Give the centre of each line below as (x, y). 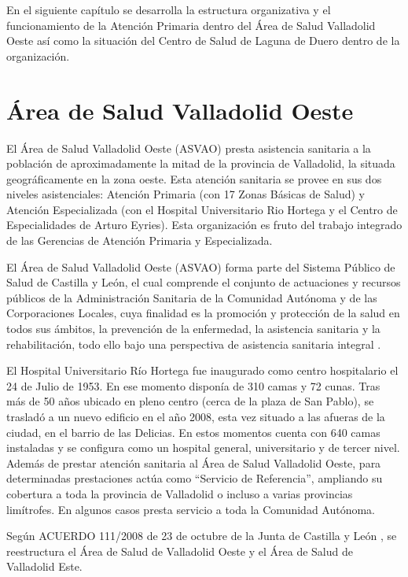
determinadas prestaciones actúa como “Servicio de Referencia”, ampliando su (195, 478)
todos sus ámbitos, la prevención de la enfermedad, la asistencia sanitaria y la (193, 329)
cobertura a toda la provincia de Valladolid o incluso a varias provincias (180, 493)
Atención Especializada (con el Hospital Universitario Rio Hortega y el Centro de (202, 209)
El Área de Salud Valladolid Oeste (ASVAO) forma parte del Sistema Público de (201, 266)
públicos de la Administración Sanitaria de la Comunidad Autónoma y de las (192, 297)
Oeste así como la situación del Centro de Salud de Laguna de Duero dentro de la (203, 41)
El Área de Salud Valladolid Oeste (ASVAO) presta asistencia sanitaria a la (189, 148)
